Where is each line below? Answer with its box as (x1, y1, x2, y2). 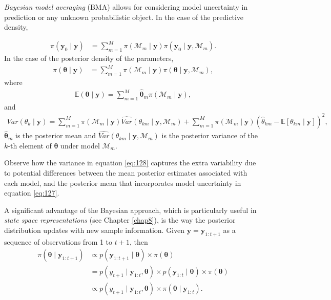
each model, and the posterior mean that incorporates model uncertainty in (4, 177, 241, 188)
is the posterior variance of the (161, 130, 258, 141)
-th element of (8, 140, 52, 151)
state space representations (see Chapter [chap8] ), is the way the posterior (4, 215, 236, 225)
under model (60, 140, 100, 151)
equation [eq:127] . (4, 187, 59, 198)
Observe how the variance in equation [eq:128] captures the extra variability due (4, 157, 256, 168)
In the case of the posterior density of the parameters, (4, 53, 174, 63)
